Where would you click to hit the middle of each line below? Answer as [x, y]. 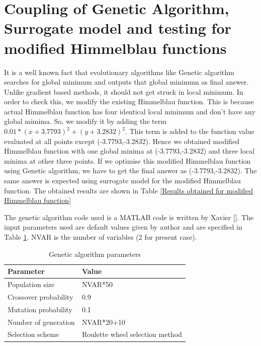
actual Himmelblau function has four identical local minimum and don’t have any [130, 111]
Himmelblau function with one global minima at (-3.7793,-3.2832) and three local [129, 151]
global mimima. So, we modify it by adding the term [85, 121]
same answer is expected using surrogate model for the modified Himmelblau [122, 181]
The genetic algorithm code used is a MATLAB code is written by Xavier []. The [129, 217]
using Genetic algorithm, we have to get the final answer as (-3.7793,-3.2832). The [130, 170]
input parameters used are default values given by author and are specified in [123, 227]
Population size [31, 284]
